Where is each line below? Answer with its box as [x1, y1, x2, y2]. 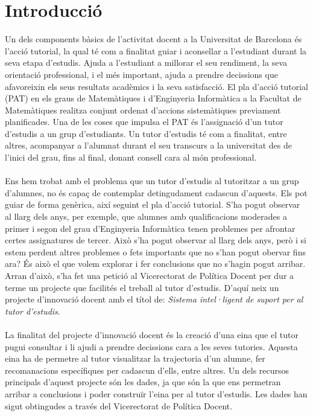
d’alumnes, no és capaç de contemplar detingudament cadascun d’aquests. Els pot [5, 186, 308, 199]
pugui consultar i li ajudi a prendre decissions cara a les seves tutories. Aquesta [5, 340, 298, 353]
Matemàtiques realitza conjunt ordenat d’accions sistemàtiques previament [5, 103, 281, 116]
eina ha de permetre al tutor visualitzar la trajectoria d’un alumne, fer [5, 352, 265, 365]
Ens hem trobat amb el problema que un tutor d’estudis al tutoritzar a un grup [5, 174, 299, 187]
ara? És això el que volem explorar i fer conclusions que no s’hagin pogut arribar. [5, 257, 306, 270]
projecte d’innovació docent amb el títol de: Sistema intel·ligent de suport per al [5, 293, 303, 306]
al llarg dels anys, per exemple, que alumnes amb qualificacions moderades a [5, 210, 287, 223]
